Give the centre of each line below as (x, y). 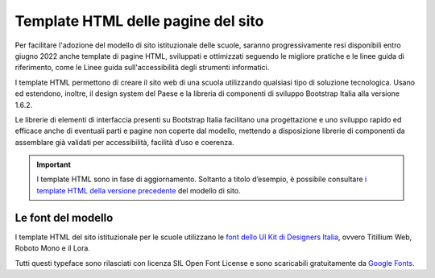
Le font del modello (64, 218)
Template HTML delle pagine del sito (139, 21)
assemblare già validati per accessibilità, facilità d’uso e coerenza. (124, 142)
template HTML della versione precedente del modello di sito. (139, 190)
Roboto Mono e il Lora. (52, 248)
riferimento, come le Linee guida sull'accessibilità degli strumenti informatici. (142, 68)
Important (54, 164)
